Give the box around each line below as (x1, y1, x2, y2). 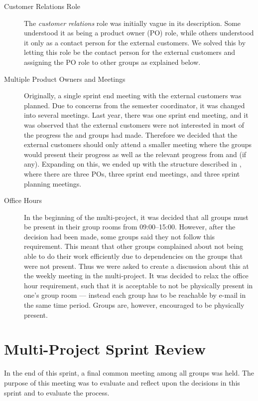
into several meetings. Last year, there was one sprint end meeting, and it (24, 110, 249, 120)
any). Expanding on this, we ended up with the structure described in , (24, 159, 242, 169)
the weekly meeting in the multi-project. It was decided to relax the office (24, 270, 249, 281)
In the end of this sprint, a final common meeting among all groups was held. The (4, 368, 255, 378)
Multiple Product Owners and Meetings (4, 73, 126, 84)
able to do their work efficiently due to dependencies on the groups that (24, 251, 243, 261)
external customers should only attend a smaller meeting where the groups (24, 139, 252, 150)
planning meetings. (24, 178, 82, 189)
